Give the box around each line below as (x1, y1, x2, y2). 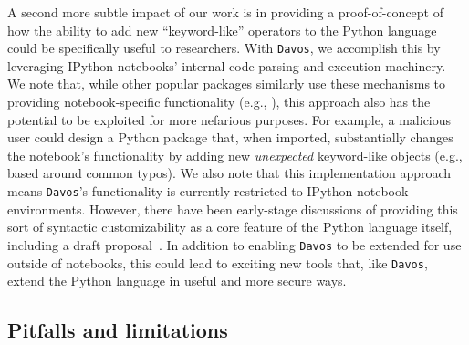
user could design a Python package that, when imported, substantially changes (7, 128, 453, 147)
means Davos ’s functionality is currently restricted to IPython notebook (7, 182, 409, 200)
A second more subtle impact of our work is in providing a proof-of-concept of (7, 3, 443, 21)
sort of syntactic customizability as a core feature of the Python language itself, (7, 217, 453, 236)
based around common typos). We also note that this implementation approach (7, 163, 452, 183)
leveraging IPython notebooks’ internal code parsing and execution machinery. (7, 56, 446, 75)
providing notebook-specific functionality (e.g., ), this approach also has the (7, 92, 431, 111)
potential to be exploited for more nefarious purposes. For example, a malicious (7, 110, 452, 129)
